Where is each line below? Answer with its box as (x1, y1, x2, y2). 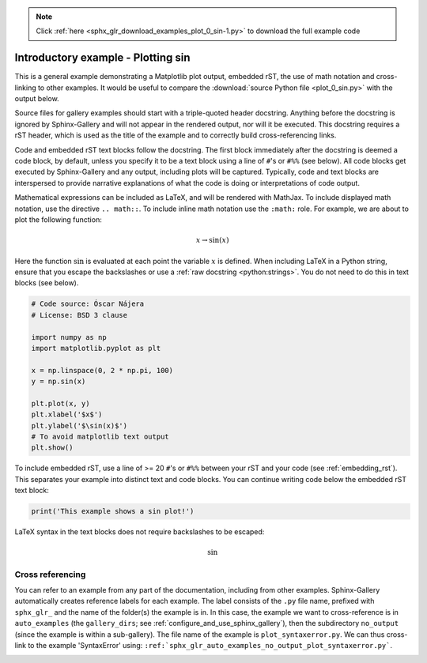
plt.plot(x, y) (31, 399, 90, 408)
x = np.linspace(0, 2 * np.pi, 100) (31, 366, 174, 375)
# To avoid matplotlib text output (31, 432, 169, 442)
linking (14, 83, 36, 92)
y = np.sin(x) (31, 377, 86, 386)
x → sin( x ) (195, 235, 229, 245)
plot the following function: (14, 214, 102, 224)
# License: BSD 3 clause (31, 311, 128, 319)
